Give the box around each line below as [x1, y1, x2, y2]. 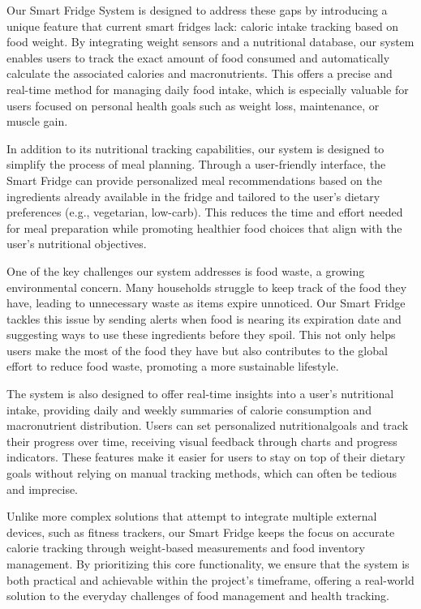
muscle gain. [6, 113, 68, 130]
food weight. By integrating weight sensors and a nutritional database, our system [6, 33, 415, 50]
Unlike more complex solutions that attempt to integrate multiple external [6, 508, 377, 525]
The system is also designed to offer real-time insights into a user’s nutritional [6, 385, 394, 402]
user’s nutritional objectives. [6, 235, 147, 252]
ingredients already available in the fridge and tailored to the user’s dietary [6, 187, 380, 204]
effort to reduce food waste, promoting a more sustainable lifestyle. [6, 358, 339, 375]
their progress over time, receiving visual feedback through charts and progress [6, 432, 397, 449]
